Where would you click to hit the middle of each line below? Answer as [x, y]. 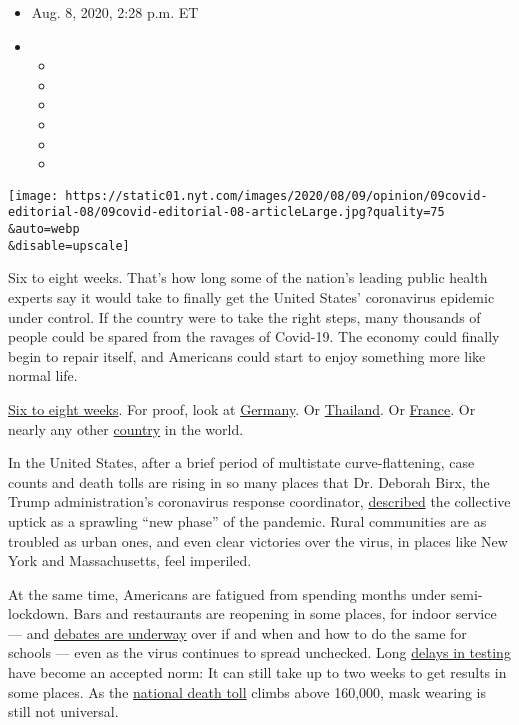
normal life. [43, 375]
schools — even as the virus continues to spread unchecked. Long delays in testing [259, 652]
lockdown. [38, 613]
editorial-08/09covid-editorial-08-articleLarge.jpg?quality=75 [226, 212]
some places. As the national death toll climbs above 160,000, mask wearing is [247, 691]
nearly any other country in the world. [126, 428]
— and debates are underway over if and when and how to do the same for [237, 632]
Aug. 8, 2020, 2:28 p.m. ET [115, 12]
